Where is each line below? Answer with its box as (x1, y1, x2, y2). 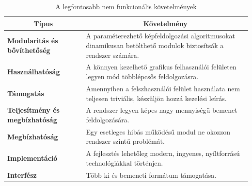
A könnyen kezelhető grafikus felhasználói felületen (86, 62, 236, 72)
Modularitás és (7, 35, 58, 46)
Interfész (7, 169, 37, 180)
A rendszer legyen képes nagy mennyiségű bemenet (86, 105, 237, 115)
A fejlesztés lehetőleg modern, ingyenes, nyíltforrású (86, 148, 240, 158)
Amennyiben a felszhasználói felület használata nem (86, 83, 240, 93)
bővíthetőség (7, 45, 50, 55)
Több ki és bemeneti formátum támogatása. (86, 169, 217, 180)
